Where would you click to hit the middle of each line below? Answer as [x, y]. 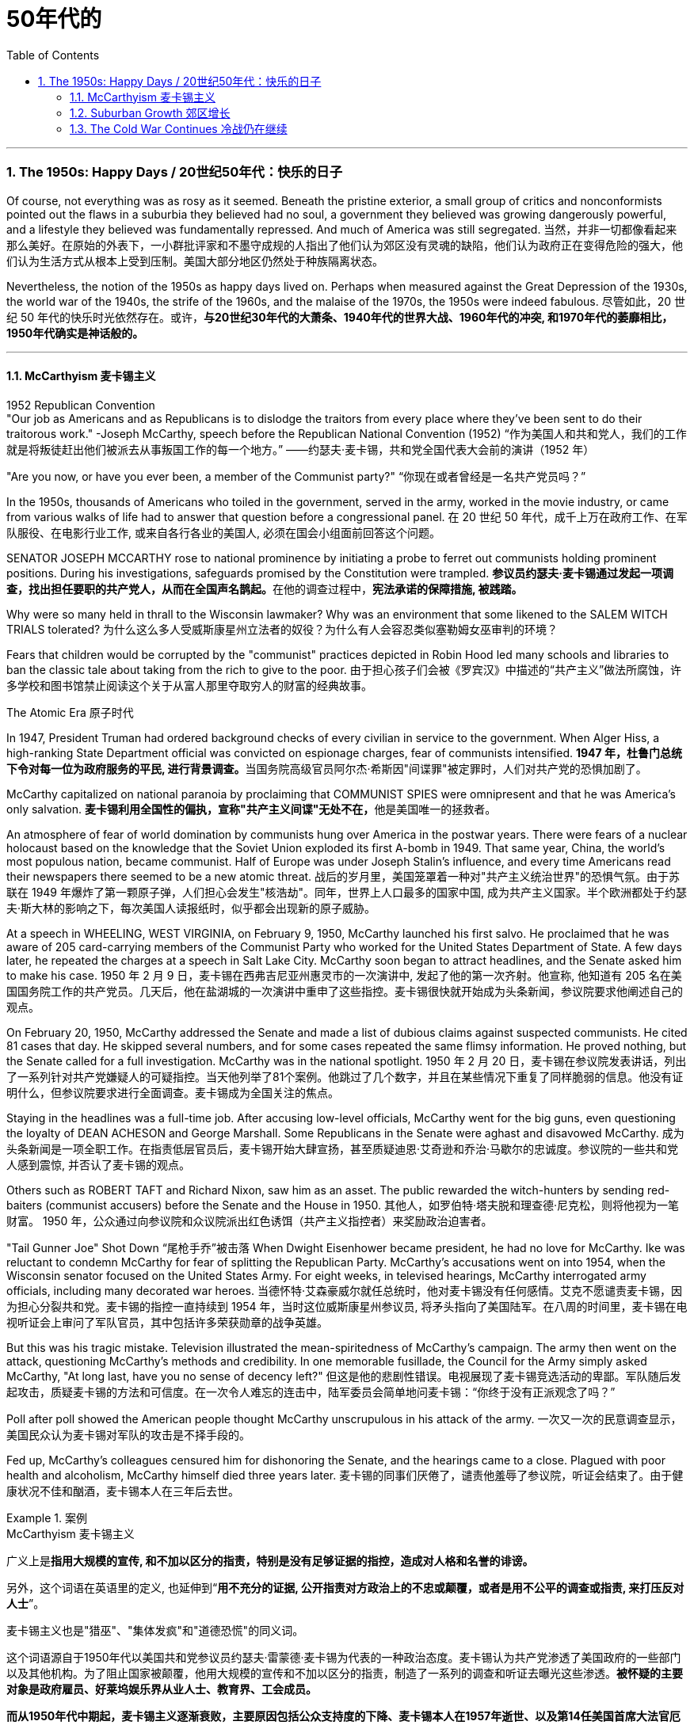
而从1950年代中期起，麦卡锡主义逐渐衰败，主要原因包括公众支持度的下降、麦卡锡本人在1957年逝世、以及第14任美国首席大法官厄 [343, 1715]
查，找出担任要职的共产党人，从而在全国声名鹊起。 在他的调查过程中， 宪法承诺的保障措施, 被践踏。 [265, 588]
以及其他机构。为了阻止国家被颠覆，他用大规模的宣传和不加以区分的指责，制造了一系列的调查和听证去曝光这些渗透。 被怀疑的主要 [345, 1673]
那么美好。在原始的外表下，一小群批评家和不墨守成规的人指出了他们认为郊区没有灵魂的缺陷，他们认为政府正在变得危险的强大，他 [345, 245]
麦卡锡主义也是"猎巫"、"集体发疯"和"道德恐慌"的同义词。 [155, 1630]
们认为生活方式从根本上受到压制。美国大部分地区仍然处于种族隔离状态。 [195, 261]
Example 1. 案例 [47, 1517]
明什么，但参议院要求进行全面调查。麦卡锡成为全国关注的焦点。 [173, 1092]
